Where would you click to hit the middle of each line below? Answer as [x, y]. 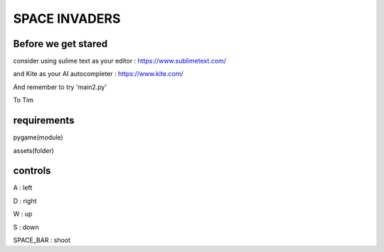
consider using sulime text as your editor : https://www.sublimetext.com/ [120, 61]
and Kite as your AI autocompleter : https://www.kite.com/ [98, 74]
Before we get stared [60, 44]
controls [32, 171]
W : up [23, 214]
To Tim [23, 100]
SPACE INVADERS [67, 19]
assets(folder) [34, 150]
